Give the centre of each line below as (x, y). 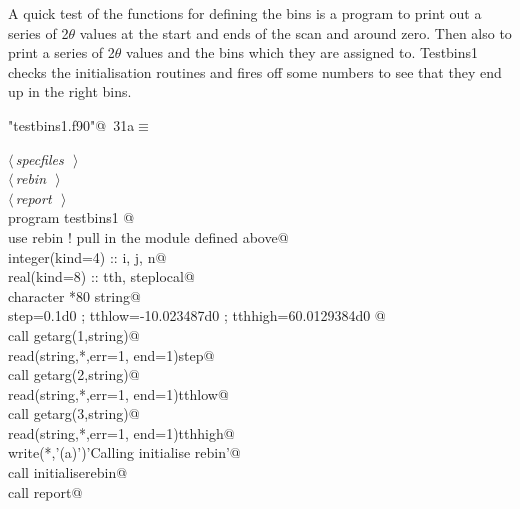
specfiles (39, 158)
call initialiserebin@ (68, 472)
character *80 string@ (74, 295)
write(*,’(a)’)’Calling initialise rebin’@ (124, 452)
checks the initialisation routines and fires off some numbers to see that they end (255, 71)
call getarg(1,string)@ (74, 334)
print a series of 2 (61, 52)
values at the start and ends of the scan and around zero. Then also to (295, 32)
